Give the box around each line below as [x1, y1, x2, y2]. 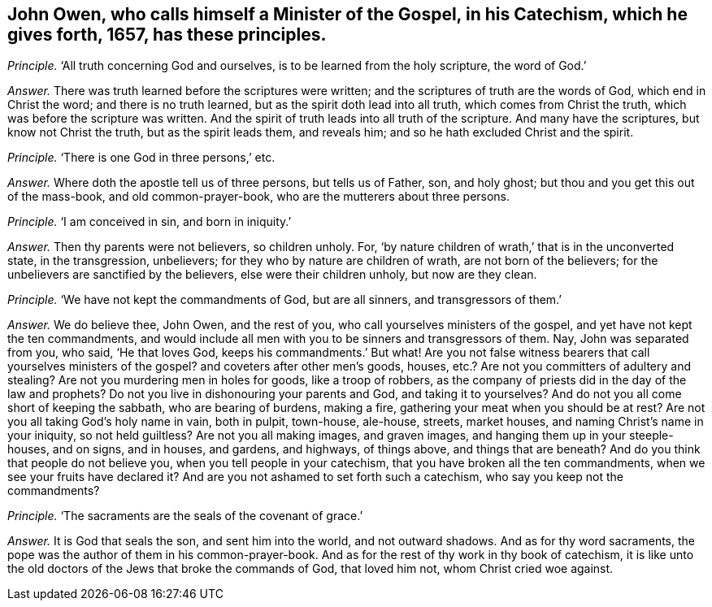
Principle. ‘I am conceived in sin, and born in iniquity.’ [7, 215, 292, 229]
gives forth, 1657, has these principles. [7, 24, 327, 45]
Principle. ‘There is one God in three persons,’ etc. [7, 150, 276, 165]
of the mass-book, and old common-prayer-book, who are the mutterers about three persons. [7, 189, 510, 204]
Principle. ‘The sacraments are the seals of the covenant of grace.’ [7, 509, 363, 523]
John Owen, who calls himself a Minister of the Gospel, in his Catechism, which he [7, 4, 688, 24]
